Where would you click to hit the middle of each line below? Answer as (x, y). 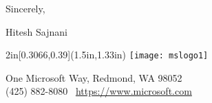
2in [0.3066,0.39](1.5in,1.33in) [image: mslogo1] (107, 55)
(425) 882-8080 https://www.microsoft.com (99, 91)
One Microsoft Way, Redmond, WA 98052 (94, 77)
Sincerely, (25, 8)
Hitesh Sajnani (36, 31)
